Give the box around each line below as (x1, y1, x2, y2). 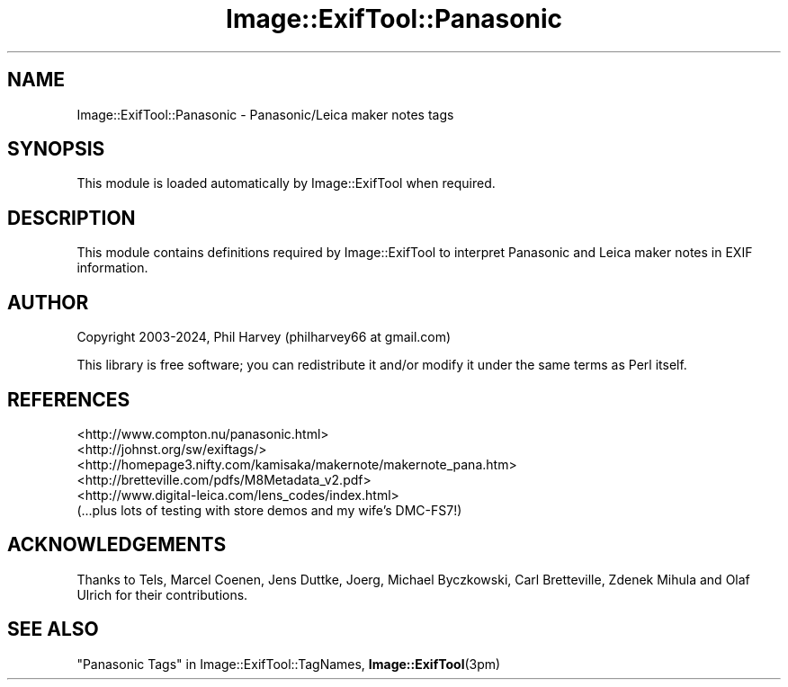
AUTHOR (7, 290, 89, 314)
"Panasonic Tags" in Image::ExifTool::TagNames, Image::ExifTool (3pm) (76, 656, 501, 672)
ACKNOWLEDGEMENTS (7, 533, 227, 557)
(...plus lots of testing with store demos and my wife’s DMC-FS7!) (76, 502, 462, 518)
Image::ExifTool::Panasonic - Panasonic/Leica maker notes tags (76, 106, 454, 122)
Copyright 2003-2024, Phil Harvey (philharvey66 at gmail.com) (76, 329, 452, 345)
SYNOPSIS (7, 138, 105, 161)
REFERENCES (7, 388, 130, 411)
